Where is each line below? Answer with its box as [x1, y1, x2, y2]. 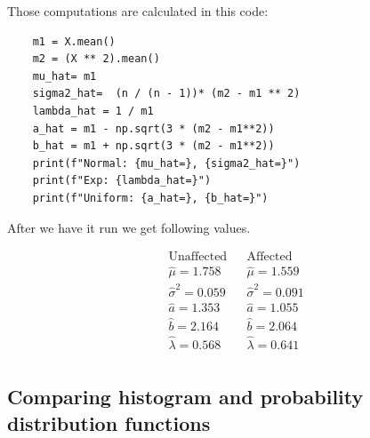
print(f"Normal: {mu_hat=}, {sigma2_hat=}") [32, 156, 301, 170]
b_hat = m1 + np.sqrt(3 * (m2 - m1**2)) [32, 139, 275, 153]
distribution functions [7, 409, 211, 436]
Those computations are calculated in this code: [7, 2, 269, 20]
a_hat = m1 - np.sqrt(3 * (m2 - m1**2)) [32, 122, 275, 135]
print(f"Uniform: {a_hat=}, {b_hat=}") [32, 191, 269, 204]
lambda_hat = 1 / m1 [32, 104, 154, 117]
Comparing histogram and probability [7, 383, 364, 410]
